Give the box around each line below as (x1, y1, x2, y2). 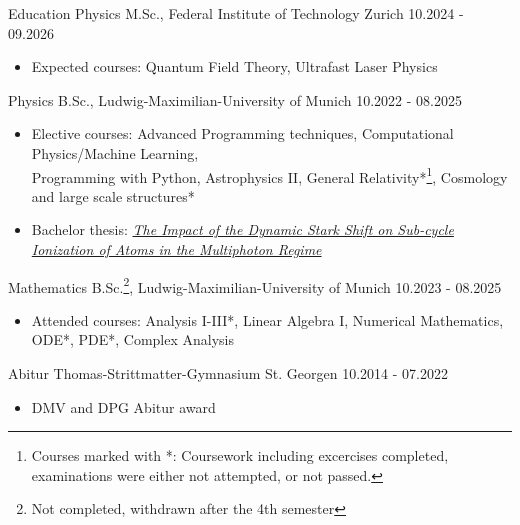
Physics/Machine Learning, (31, 142, 199, 163)
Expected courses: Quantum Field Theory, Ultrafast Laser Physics (31, 56, 438, 77)
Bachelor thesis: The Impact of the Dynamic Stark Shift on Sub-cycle (31, 219, 454, 240)
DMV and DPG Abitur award (31, 396, 216, 417)
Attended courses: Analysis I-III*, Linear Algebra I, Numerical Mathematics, (31, 309, 504, 330)
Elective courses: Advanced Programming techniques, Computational (31, 123, 454, 144)
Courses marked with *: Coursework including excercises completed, (31, 445, 449, 466)
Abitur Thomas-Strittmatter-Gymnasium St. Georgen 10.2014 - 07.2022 (8, 363, 448, 384)
